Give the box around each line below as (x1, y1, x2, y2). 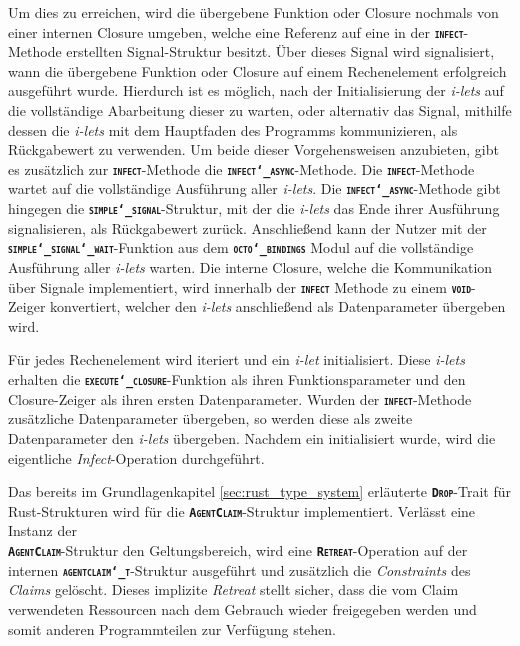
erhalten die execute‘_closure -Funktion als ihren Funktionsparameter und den (8, 369, 466, 390)
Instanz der (8, 520, 77, 541)
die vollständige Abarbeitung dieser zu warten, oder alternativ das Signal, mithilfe (8, 100, 512, 121)
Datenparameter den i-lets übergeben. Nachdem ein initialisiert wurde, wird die (8, 427, 496, 448)
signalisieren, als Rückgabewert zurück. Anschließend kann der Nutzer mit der (8, 217, 487, 238)
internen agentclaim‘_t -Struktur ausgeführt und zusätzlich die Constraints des (8, 559, 471, 580)
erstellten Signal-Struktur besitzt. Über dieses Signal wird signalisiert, (66, 41, 495, 62)
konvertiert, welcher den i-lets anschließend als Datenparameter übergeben (50, 296, 506, 317)
